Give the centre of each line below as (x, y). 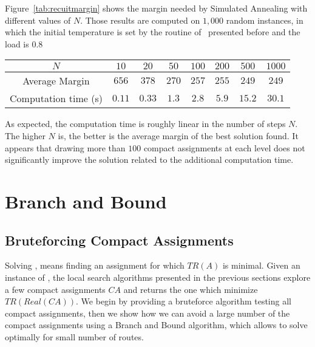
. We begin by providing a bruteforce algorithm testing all (184, 301)
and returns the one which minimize (191, 289)
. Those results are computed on (140, 20)
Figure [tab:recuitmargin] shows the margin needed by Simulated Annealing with (156, 8)
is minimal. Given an (261, 265)
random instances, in (265, 20)
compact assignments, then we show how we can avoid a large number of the (147, 313)
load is (17, 43)
